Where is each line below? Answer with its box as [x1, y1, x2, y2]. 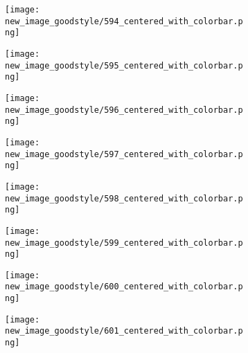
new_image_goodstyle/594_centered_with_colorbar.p [5, 16, 243, 26]
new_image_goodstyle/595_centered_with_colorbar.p [5, 60, 243, 71]
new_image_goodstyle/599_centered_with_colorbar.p [5, 237, 243, 248]
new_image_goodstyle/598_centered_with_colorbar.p [5, 193, 243, 203]
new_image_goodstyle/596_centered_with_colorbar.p [5, 105, 243, 115]
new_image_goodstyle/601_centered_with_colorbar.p [5, 326, 243, 336]
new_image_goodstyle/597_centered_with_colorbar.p [5, 149, 243, 159]
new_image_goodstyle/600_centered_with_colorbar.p [5, 282, 243, 292]
